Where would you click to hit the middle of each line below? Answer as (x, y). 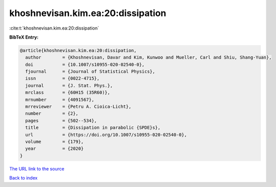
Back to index (23, 178)
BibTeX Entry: (24, 37)
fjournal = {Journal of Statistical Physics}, (90, 72)
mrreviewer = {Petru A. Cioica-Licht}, (78, 107)
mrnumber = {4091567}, (60, 100)
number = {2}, (52, 114)
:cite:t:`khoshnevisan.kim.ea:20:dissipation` (54, 28)
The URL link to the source (37, 168)
